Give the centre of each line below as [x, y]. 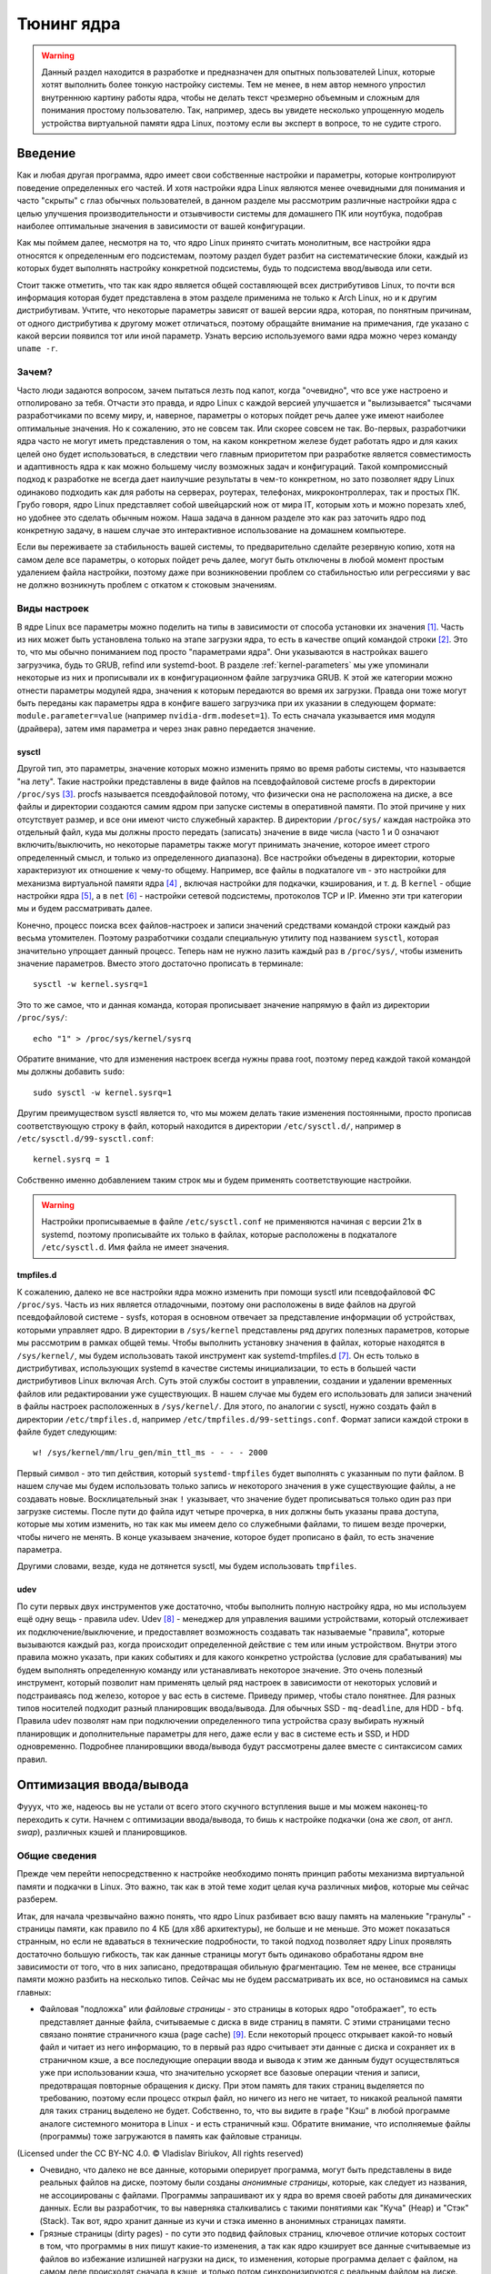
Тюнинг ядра [69, 24]
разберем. [37, 1899]
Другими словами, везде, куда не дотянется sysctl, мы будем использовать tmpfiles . [187, 1566]
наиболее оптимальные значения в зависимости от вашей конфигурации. [161, 226]
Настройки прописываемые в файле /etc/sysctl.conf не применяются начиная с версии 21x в [232, 1222]
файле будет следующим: [67, 1432]
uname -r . [37, 348]
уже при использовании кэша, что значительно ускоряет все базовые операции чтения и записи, [230, 2073]
